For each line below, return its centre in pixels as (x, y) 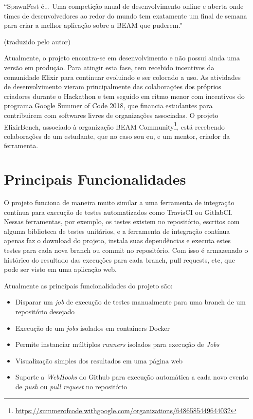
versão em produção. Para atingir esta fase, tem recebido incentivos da (109, 67)
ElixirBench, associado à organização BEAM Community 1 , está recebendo (114, 126)
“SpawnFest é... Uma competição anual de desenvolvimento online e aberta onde (124, 6)
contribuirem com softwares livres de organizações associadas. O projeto (111, 115)
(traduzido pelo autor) (37, 41)
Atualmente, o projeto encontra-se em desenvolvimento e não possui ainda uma (122, 58)
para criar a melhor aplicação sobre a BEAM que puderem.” (93, 25)
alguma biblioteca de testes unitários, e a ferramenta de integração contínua (117, 231)
